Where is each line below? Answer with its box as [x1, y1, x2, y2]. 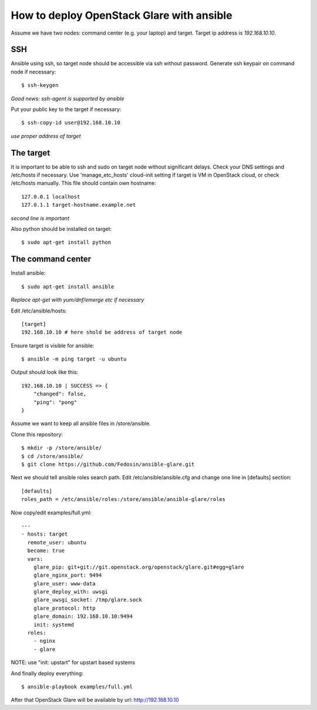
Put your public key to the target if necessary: [11, 106, 122, 113]
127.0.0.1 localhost [21, 193, 80, 200]
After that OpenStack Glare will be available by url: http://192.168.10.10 [11, 696, 179, 704]
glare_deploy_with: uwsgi [33, 588, 109, 595]
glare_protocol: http [33, 605, 96, 611]
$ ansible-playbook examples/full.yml [21, 683, 133, 690]
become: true [27, 547, 65, 554]
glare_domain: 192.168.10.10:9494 [33, 613, 133, 620]
